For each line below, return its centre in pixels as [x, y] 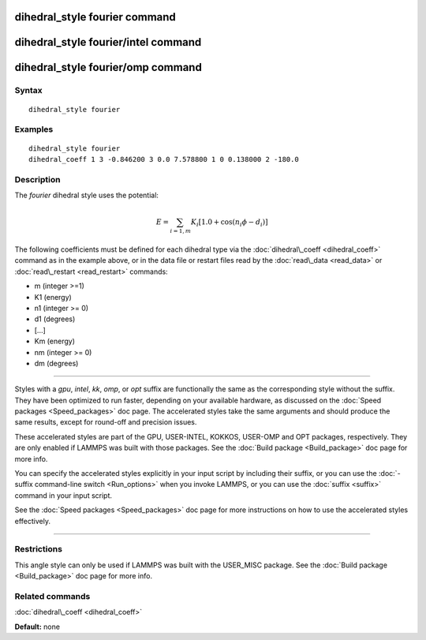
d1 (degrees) [55, 319]
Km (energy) [54, 341]
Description [37, 179]
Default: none [37, 627]
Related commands [52, 596]
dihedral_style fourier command [95, 17]
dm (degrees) [56, 363]
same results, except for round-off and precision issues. [106, 422]
